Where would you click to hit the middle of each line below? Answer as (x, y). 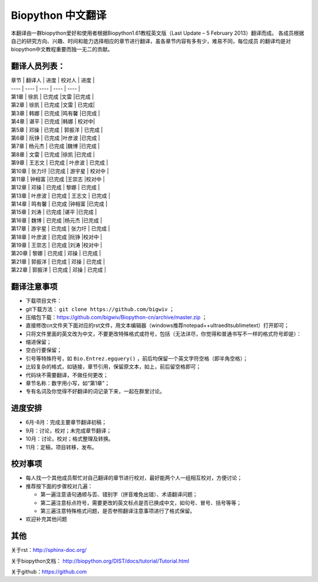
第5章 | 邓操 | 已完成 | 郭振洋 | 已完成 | (57, 130)
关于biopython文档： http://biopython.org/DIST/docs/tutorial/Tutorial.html (100, 561)
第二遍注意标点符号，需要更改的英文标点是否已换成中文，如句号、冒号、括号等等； (141, 502)
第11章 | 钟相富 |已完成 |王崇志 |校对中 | (58, 179)
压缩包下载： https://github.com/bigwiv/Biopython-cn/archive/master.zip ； (116, 317)
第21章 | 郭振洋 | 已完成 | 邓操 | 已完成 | (58, 262)
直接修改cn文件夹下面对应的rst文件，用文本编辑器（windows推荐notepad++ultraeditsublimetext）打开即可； (158, 325)
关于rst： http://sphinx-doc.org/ (49, 550)
